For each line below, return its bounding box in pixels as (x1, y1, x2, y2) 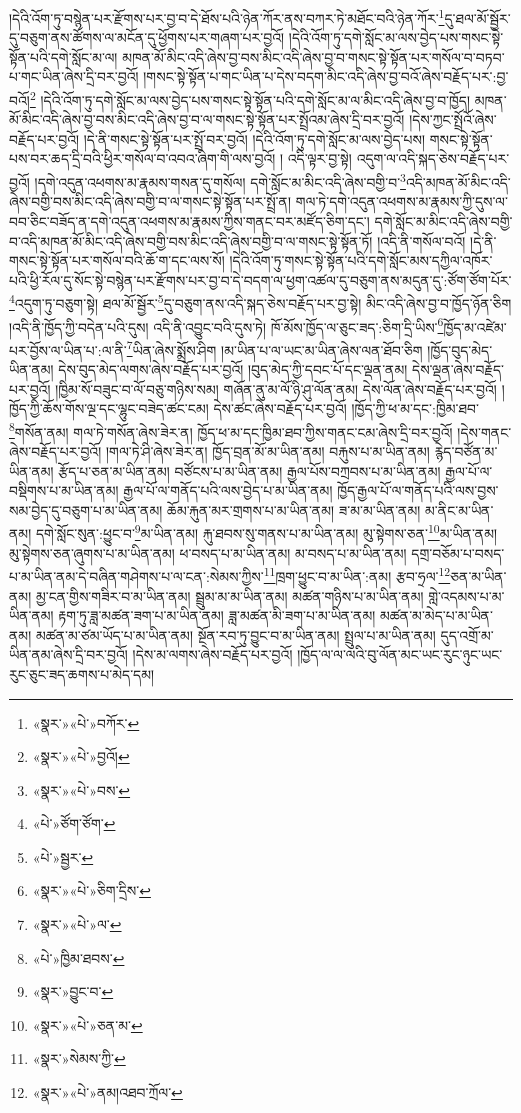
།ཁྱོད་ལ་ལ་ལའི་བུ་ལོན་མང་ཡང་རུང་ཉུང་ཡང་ (297, 644, 503, 665)
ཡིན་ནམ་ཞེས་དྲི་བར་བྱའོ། (9, 644, 128, 665)
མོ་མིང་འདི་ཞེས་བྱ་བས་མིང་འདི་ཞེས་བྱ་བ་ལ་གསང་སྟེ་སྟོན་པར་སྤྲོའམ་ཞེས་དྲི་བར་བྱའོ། (9, 109, 405, 130)
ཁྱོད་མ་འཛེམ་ (443, 316, 507, 337)
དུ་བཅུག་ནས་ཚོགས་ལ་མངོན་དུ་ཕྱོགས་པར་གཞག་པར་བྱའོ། (9, 27, 285, 48)
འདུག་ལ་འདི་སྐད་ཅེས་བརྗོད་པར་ (356, 148, 510, 169)
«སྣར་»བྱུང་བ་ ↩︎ (32, 981, 114, 1002)
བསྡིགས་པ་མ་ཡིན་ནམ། (9, 480, 119, 501)
